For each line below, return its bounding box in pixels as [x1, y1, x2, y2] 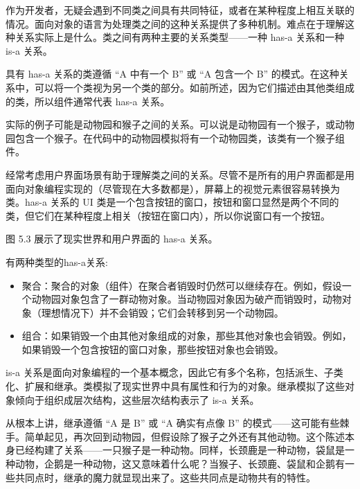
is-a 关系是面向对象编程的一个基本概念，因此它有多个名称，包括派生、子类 [6, 365, 343, 380]
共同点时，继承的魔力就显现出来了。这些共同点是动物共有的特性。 [15, 470, 316, 484]
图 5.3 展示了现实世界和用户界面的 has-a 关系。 [6, 231, 218, 246]
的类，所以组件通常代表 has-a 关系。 [6, 94, 170, 108]
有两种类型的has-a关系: [6, 254, 108, 269]
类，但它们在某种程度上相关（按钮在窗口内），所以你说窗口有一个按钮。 [6, 208, 330, 222]
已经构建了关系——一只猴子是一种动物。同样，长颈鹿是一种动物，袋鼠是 [15, 443, 345, 457]
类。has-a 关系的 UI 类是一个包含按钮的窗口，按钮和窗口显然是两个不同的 [6, 195, 339, 209]
